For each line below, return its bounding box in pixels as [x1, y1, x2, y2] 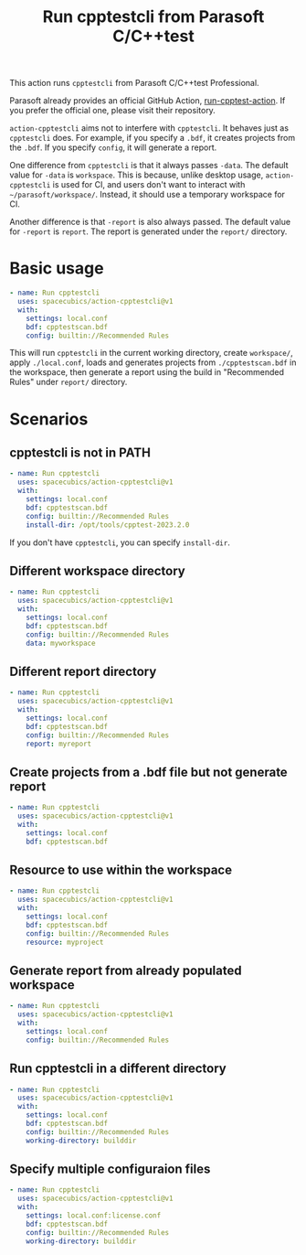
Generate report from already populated [9, 962, 242, 978]
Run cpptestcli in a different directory [9, 1061, 227, 1077]
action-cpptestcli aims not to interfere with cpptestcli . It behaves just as [9, 123, 290, 134]
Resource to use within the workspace [9, 862, 233, 877]
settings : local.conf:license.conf [26, 1211, 162, 1220]
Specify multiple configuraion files [9, 1162, 211, 1177]
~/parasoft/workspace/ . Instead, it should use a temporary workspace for [9, 189, 286, 200]
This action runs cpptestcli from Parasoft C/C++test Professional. [9, 78, 259, 89]
